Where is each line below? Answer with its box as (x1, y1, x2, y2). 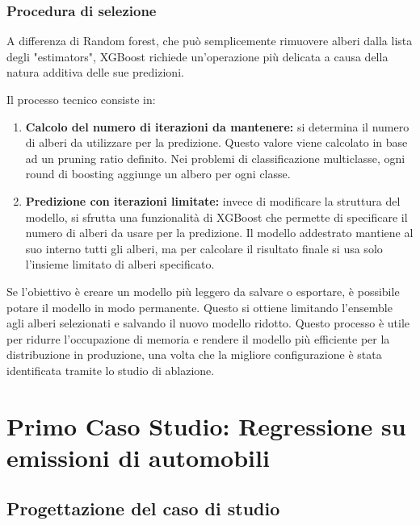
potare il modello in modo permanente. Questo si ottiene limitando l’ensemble (6, 298, 393, 315)
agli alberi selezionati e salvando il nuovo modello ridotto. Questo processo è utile (6, 315, 410, 331)
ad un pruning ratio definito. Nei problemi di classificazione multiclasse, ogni (25, 149, 405, 166)
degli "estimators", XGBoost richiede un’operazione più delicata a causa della (6, 48, 388, 65)
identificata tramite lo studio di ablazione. (6, 361, 215, 378)
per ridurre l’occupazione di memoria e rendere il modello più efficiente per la (6, 330, 390, 347)
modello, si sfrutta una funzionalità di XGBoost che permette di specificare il (25, 208, 408, 225)
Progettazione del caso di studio (6, 496, 280, 521)
